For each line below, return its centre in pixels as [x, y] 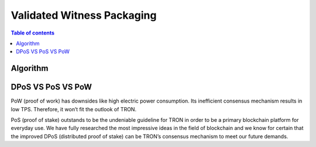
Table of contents [33, 33]
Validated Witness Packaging [84, 15]
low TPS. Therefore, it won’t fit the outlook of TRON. [74, 109]
